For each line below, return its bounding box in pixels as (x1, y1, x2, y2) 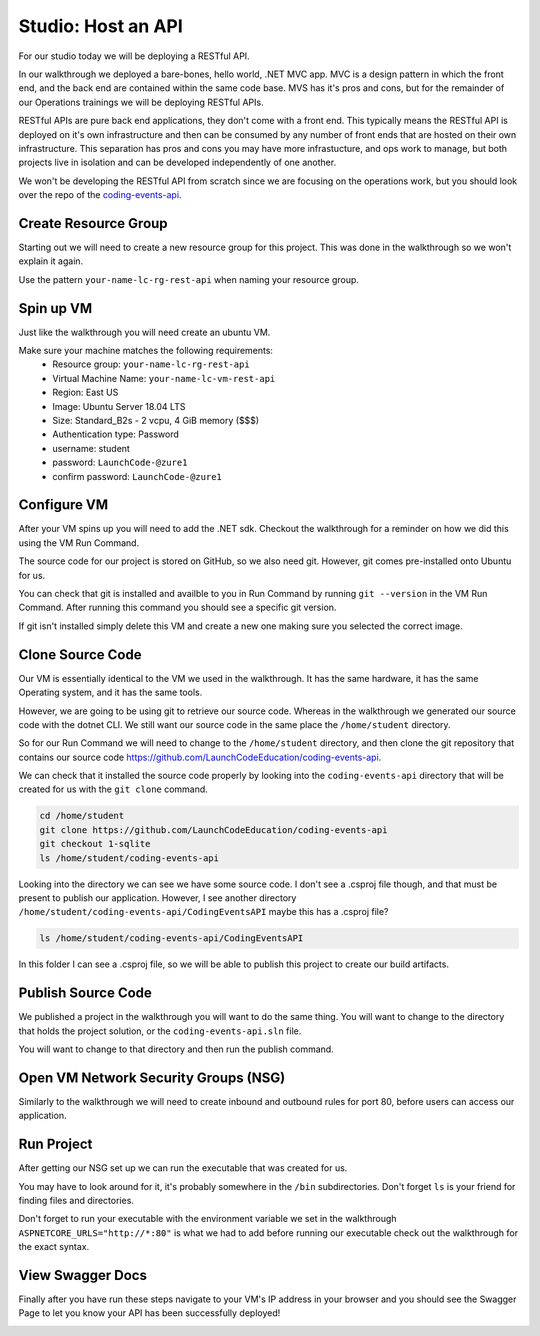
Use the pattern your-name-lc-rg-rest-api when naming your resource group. (18, 273, 360, 285)
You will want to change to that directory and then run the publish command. (18, 1043, 334, 1055)
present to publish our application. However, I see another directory (18, 891, 297, 904)
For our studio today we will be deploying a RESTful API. (18, 50, 250, 62)
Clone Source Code (18, 646, 142, 663)
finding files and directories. (18, 1195, 135, 1207)
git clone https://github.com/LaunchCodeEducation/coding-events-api (39, 824, 388, 835)
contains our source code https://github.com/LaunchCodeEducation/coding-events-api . (18, 751, 382, 763)
